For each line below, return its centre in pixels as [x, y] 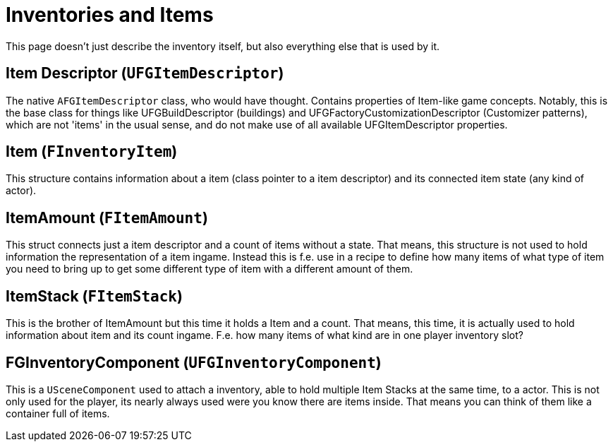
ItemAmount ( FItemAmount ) [107, 217]
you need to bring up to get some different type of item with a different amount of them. [210, 269]
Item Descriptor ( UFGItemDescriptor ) [145, 73]
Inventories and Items [110, 15]
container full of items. [58, 413]
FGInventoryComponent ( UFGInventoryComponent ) [194, 362]
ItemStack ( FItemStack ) [94, 296]
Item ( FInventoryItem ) [92, 152]
